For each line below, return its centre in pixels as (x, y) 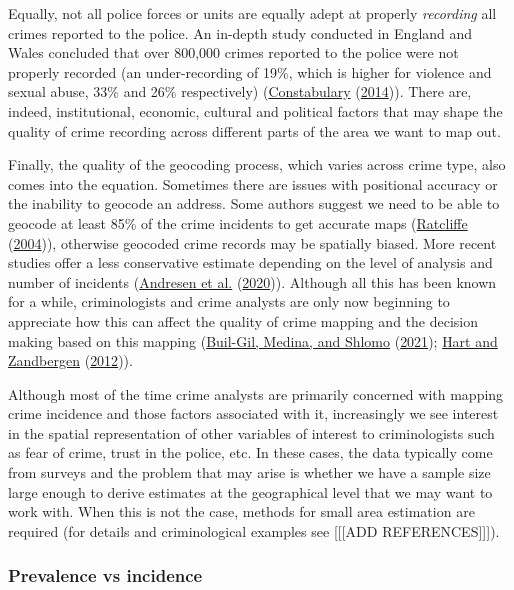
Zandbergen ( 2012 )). (70, 360)
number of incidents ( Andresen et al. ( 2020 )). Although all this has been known (252, 281)
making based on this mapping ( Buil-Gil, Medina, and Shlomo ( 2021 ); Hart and (253, 340)
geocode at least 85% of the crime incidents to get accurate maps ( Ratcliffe (238, 222)
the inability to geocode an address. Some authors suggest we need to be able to (254, 203)
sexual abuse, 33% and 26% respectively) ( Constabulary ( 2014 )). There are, (240, 91)
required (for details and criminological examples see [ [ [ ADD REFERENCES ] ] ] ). (254, 530)
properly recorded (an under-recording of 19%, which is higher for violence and (250, 71)
